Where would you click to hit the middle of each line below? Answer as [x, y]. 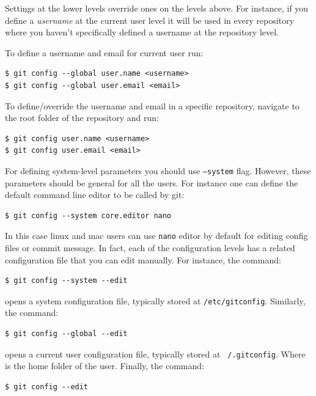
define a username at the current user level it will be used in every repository [150, 20]
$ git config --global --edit [66, 334]
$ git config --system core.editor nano [88, 215]
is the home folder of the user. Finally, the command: [105, 366]
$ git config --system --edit [66, 281]
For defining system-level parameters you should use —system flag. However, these [158, 170]
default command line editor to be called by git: [95, 195]
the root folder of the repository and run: [82, 118]
